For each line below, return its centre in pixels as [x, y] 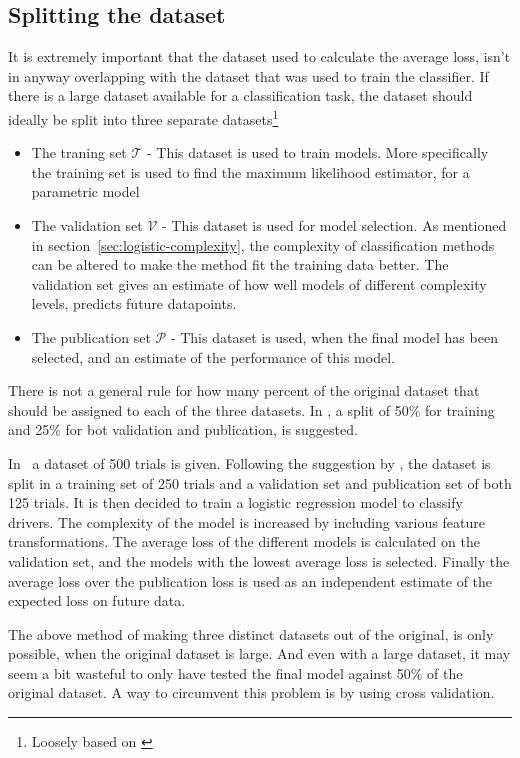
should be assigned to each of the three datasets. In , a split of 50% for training [251, 409]
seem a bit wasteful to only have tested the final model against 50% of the [235, 672]
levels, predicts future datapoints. [134, 303]
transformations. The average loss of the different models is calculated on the [244, 541]
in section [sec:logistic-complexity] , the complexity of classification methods [263, 244]
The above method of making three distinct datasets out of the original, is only [251, 633]
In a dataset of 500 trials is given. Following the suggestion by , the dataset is [249, 462]
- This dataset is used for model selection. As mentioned [334, 225]
